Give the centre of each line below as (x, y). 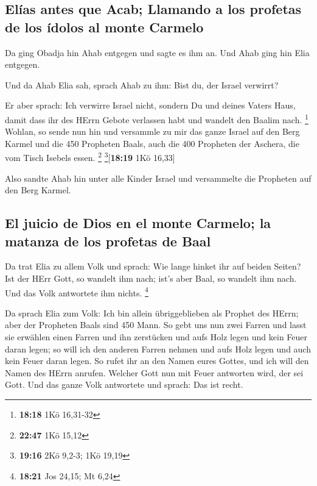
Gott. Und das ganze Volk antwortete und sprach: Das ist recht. (124, 384)
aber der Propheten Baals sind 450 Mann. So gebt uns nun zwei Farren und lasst (156, 325)
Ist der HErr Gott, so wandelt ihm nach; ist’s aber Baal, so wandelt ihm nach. (151, 278)
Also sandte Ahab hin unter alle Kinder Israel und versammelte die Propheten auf (158, 178)
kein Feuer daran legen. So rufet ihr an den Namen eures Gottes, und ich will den (157, 361)
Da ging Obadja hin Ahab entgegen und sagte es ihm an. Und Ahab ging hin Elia (157, 52)
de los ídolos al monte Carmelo (104, 27)
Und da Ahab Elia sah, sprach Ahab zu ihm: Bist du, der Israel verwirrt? (142, 84)
